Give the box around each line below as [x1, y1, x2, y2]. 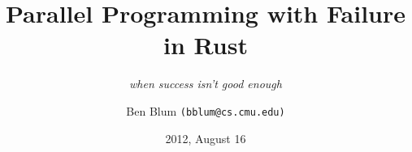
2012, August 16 [165, 129, 246, 146]
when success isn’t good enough [129, 75, 282, 92]
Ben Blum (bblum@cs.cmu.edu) [126, 102, 285, 119]
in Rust [163, 28, 248, 61]
